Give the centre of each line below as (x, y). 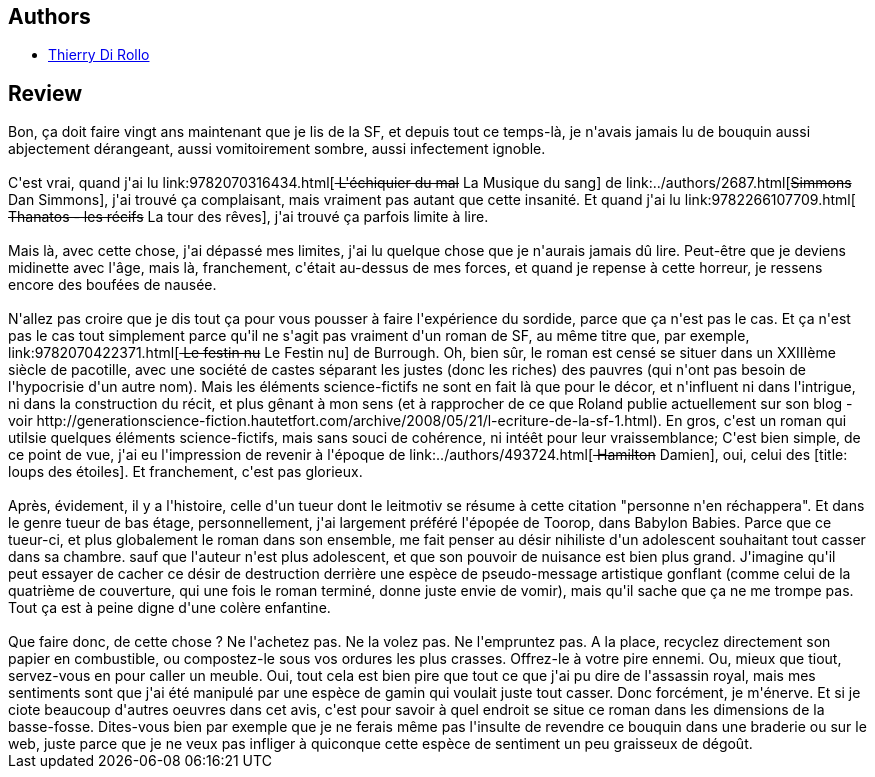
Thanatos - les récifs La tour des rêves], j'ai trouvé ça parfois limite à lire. (248, 217)
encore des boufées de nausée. (112, 285)
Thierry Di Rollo (99, 55)
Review (45, 93)
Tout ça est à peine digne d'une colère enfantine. (169, 608)
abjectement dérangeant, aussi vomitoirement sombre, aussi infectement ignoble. (277, 149)
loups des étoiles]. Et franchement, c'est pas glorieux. (185, 472)
